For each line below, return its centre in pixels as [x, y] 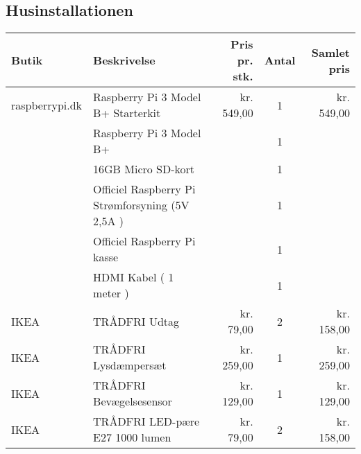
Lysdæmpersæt [130, 365]
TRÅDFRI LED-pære [146, 421]
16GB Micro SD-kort [144, 169]
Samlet [330, 52]
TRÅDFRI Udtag [136, 321]
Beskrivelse [124, 60]
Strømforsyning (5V [141, 205]
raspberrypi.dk [47, 105]
